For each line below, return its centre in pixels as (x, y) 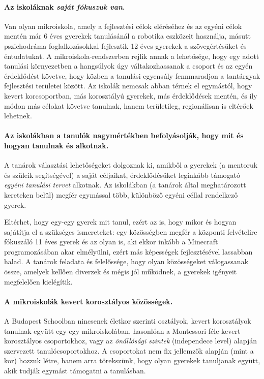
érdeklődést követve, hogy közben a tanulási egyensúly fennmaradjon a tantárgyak (132, 75)
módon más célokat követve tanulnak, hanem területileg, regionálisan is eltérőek (129, 105)
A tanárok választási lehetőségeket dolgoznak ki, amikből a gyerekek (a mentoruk (131, 165)
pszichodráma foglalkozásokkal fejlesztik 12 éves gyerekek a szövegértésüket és (125, 45)
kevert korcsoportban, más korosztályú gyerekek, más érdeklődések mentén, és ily (131, 95)
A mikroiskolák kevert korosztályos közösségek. (89, 301)
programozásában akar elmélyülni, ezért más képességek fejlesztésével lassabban (128, 251)
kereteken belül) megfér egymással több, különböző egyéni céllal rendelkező (121, 194)
